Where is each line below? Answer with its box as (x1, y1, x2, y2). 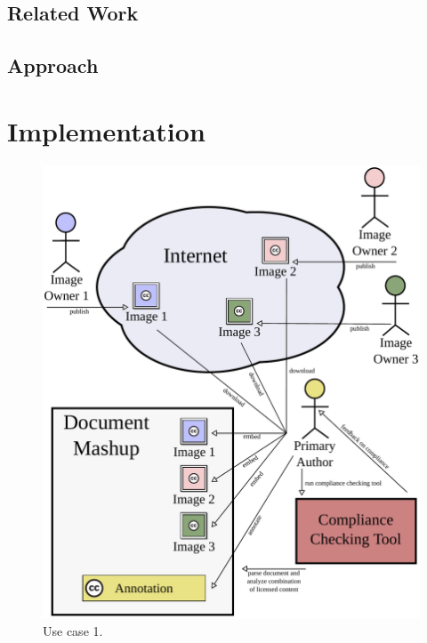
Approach (7, 52, 99, 79)
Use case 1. (43, 621, 103, 639)
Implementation (7, 112, 205, 149)
